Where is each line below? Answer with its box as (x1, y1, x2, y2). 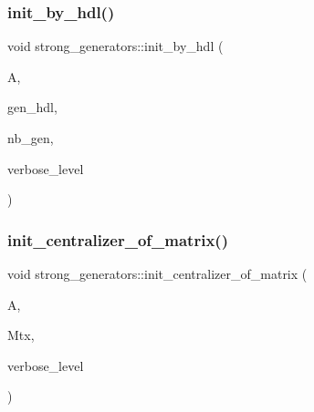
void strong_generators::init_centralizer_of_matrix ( (7, 264, 308, 283)
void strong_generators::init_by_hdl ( (7, 36, 224, 56)
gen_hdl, (7, 98, 58, 117)
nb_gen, (7, 129, 54, 147)
